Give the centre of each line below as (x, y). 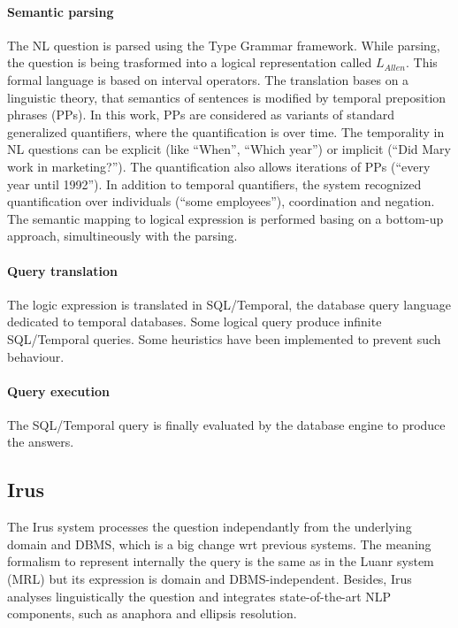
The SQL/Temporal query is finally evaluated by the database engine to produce (226, 424)
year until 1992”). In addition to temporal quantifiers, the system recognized (214, 184)
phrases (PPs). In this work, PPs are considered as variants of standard (201, 115)
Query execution (58, 391)
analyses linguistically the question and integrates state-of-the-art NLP (199, 596)
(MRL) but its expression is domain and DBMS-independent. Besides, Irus (210, 579)
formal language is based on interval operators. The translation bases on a (208, 79)
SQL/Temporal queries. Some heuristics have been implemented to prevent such (224, 338)
